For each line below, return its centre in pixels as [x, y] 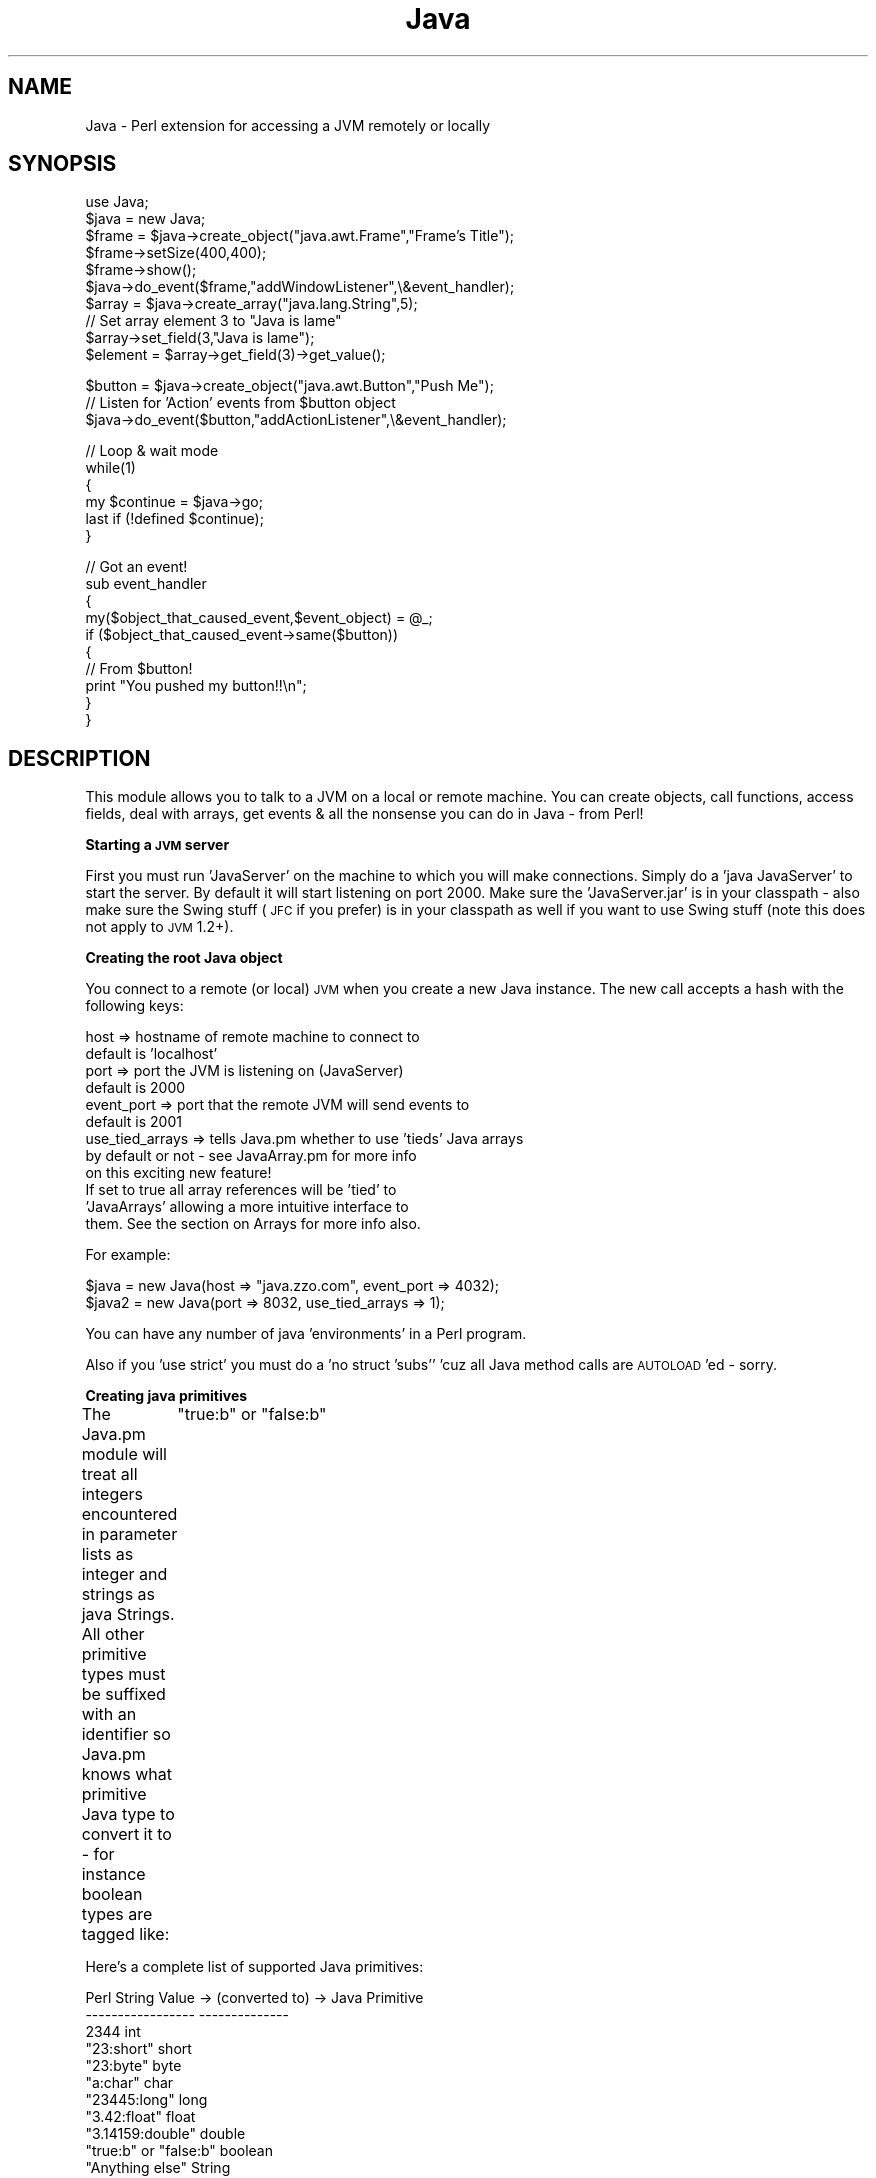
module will [124, 1454]
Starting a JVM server [157, 845]
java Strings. [128, 1614]
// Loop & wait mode [152, 451]
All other [113, 1634]
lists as [107, 1554]
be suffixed [123, 1694]
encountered [129, 1514]
